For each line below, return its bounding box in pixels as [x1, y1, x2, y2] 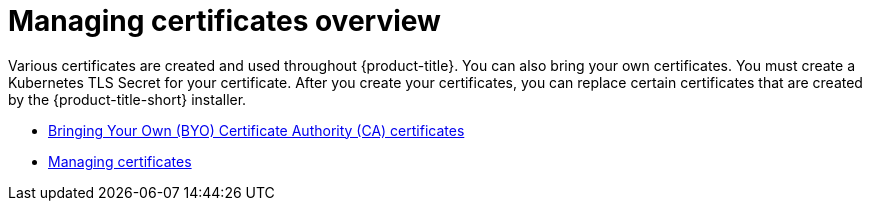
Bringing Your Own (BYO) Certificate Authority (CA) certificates [48, 121, 465, 139]
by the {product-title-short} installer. [8, 90, 247, 108]
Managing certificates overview [8, 4, 441, 38]
